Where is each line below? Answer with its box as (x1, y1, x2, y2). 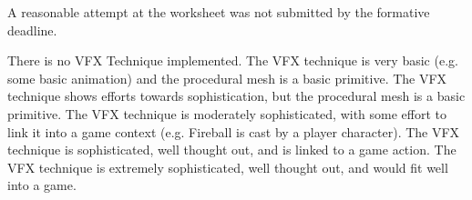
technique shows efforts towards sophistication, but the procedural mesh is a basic (7, 86, 466, 105)
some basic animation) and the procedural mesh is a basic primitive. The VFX (7, 68, 447, 87)
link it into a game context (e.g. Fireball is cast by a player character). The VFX (7, 122, 460, 141)
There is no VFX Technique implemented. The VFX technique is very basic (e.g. (7, 51, 458, 70)
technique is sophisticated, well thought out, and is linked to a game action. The (7, 140, 457, 159)
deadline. (7, 20, 57, 39)
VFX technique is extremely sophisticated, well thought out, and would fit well (7, 157, 448, 176)
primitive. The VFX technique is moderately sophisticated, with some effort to (7, 104, 447, 123)
